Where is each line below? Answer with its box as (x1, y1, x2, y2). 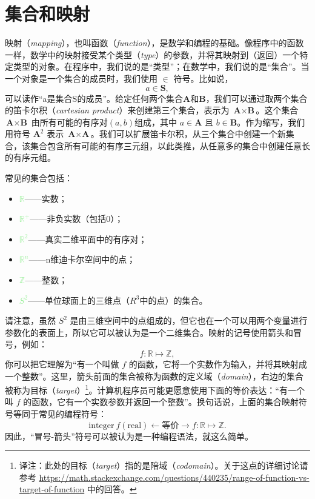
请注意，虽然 (5, 314, 56, 327)
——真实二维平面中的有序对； (28, 232, 147, 245)
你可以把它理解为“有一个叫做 (5, 358, 119, 370)
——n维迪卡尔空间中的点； (28, 253, 136, 266)
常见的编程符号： (38, 407, 107, 420)
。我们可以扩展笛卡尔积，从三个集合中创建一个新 (90, 127, 286, 140)
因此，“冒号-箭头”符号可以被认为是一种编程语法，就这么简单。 (5, 429, 253, 442)
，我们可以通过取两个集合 (205, 92, 308, 104)
